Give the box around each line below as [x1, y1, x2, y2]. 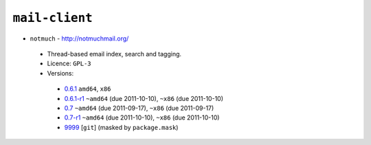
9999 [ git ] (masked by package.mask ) [64, 123, 179, 131]
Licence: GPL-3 [47, 59, 92, 68]
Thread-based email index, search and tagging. [47, 49, 182, 58]
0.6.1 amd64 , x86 [64, 85, 111, 93]
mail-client [12, 10, 93, 25]
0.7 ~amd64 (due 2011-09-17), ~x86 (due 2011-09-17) [64, 104, 214, 112]
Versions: [47, 69, 74, 77]
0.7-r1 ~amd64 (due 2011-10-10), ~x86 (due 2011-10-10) [64, 113, 220, 122]
